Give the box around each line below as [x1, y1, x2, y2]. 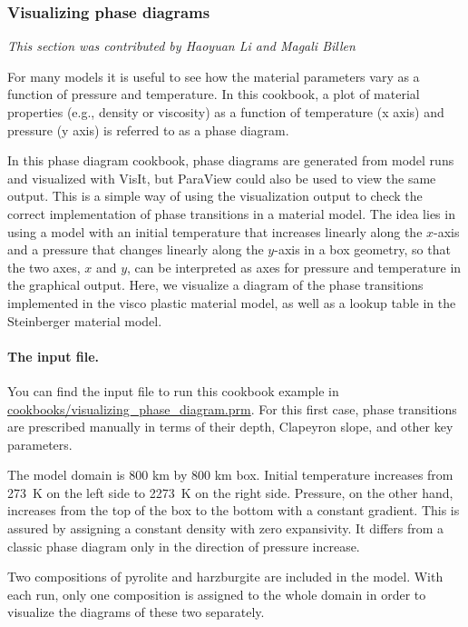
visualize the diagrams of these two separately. [7, 602, 265, 622]
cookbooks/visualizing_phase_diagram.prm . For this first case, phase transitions [7, 399, 457, 418]
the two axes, [7, 257, 81, 276]
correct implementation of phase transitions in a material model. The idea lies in [7, 204, 455, 223]
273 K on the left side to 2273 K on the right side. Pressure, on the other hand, [7, 483, 453, 502]
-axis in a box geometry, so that [274, 240, 451, 259]
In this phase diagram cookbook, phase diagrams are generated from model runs [7, 151, 454, 170]
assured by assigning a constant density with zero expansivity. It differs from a [7, 519, 444, 538]
